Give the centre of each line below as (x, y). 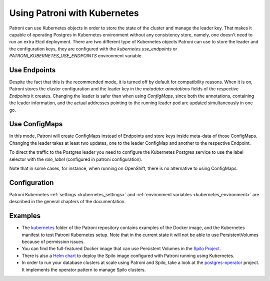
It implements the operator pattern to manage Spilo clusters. (84, 270)
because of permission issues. (53, 242)
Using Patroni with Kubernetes (74, 13)
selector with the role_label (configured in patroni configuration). (76, 159)
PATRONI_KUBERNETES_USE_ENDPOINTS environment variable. (76, 56)
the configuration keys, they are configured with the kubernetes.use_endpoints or (93, 49)
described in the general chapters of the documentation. (67, 202)
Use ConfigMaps (36, 124)
